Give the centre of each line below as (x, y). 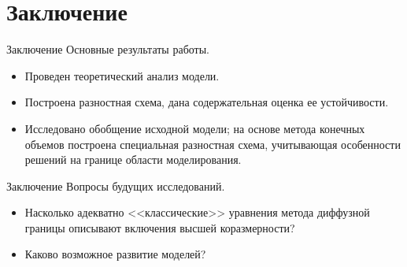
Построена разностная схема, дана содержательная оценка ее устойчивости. (207, 102)
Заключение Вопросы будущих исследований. (116, 185)
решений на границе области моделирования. (133, 159)
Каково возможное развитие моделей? (115, 254)
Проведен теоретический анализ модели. (122, 75)
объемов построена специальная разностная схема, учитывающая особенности (213, 144)
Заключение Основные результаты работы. (108, 49)
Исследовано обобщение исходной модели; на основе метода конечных (195, 128)
